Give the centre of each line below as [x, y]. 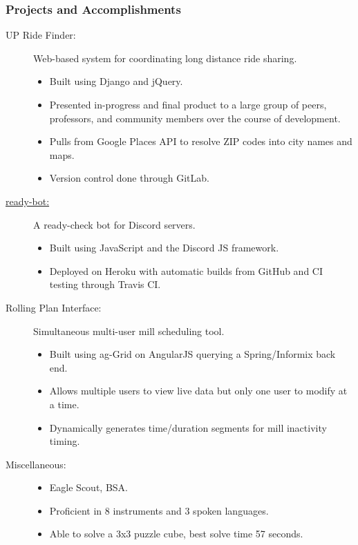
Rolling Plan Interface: [54, 307]
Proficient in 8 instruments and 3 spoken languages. [159, 510]
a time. [64, 404]
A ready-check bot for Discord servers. [114, 224]
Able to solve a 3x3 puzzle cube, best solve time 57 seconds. [176, 534]
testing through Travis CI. [105, 284]
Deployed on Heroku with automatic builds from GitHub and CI [186, 270]
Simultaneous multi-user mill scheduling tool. [129, 331]
